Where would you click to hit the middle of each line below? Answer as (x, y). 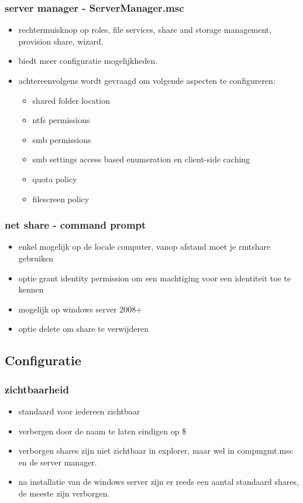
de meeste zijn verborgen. (64, 493)
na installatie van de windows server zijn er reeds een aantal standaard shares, (159, 482)
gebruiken (36, 258)
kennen (31, 289)
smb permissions (62, 139)
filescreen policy (61, 198)
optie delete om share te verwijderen (84, 329)
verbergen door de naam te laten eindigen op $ (102, 431)
